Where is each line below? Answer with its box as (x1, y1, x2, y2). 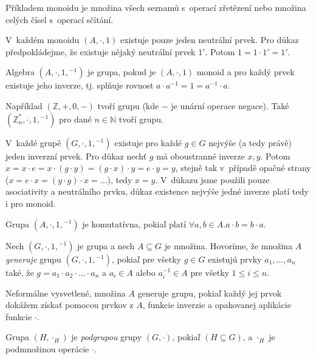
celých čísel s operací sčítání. (5, 13, 114, 25)
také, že (5, 266, 34, 278)
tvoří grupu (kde (97, 99, 159, 112)
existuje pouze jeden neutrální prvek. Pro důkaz (120, 33, 299, 46)
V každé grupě (5, 136, 61, 149)
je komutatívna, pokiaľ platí (82, 217, 187, 230)
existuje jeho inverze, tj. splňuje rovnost (5, 79, 154, 92)
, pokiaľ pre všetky (111, 252, 182, 265)
